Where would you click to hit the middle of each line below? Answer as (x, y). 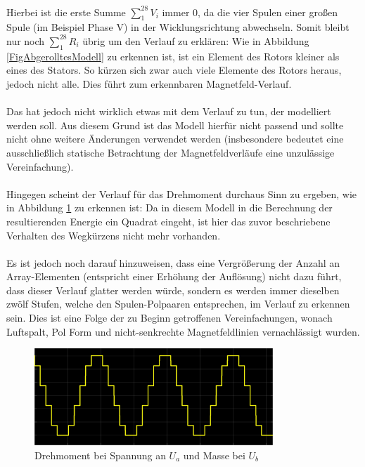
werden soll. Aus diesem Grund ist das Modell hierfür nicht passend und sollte (175, 125)
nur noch (26, 40)
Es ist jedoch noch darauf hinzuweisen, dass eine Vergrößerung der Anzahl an (173, 262)
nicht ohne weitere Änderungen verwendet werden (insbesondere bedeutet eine (175, 139)
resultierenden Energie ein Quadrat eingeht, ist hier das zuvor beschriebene (168, 221)
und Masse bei (214, 455)
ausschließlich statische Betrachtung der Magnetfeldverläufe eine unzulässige (171, 152)
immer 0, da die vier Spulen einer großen (250, 12)
